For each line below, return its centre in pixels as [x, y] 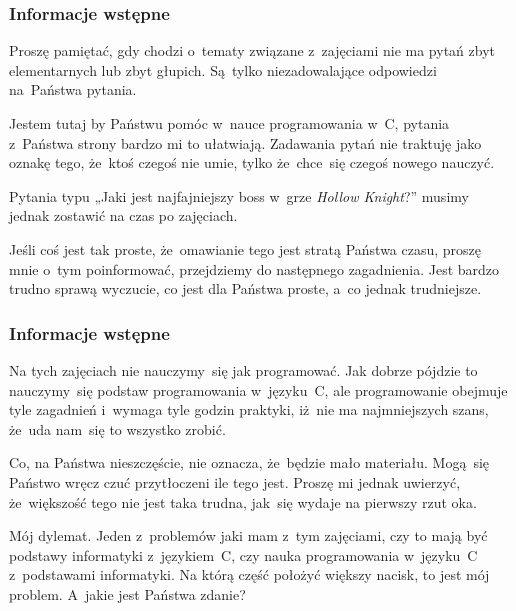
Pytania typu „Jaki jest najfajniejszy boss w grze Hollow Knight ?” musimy [239, 195]
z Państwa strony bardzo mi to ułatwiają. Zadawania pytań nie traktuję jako [245, 142]
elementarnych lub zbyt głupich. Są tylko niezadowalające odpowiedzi [223, 69]
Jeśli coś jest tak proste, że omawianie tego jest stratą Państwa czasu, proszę [245, 248]
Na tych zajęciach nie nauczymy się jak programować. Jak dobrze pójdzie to [243, 369]
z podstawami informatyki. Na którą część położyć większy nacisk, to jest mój [249, 574]
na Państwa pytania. [73, 89]
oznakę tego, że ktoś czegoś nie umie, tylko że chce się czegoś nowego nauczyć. [252, 162]
